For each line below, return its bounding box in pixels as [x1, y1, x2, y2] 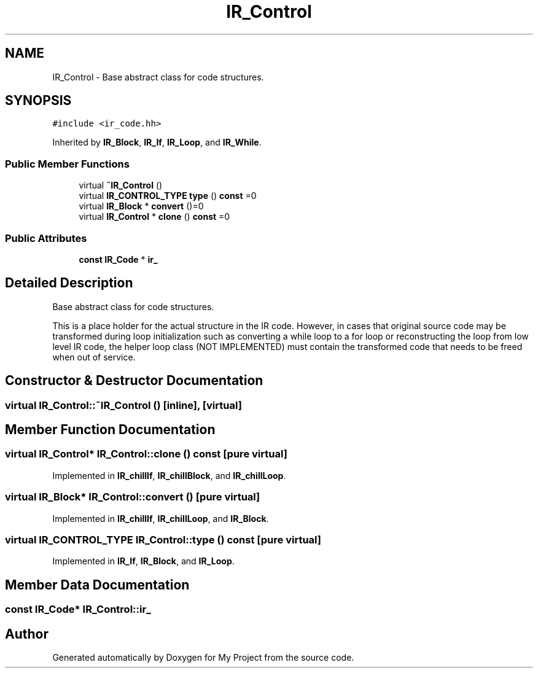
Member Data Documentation [5, 577, 190, 593]
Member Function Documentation [5, 422, 216, 438]
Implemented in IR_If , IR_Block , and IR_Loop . [52, 556, 235, 567]
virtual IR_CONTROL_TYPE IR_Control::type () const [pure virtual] [5, 533, 321, 546]
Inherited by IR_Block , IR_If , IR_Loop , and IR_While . [52, 137, 262, 148]
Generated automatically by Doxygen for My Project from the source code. [52, 652, 354, 663]
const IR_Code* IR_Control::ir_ [5, 603, 151, 616]
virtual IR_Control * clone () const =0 [79, 211, 230, 222]
